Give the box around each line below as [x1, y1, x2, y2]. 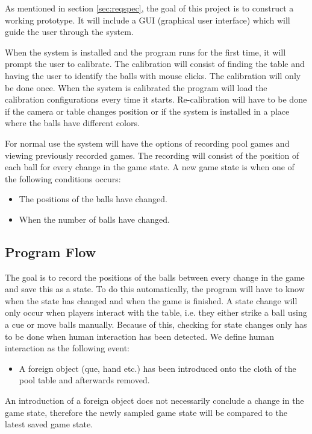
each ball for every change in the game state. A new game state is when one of [5, 161, 295, 173]
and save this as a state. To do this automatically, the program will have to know [5, 282, 305, 295]
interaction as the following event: [5, 342, 130, 354]
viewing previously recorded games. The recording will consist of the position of [5, 148, 299, 161]
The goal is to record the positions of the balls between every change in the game [5, 270, 305, 283]
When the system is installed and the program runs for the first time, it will [5, 45, 286, 58]
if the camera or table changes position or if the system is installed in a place [5, 104, 290, 117]
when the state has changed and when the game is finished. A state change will [5, 294, 298, 307]
